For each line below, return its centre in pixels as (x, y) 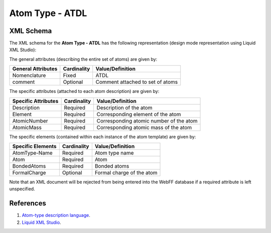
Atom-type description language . (56, 215)
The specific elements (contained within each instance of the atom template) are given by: (103, 137)
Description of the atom (124, 107)
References (28, 203)
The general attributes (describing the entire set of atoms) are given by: (83, 59)
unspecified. (22, 189)
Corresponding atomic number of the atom (147, 121)
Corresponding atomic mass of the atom (144, 127)
